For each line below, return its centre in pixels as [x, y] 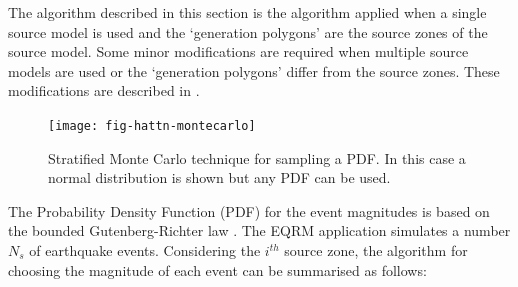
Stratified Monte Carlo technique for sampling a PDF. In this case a [257, 157]
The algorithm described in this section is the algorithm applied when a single [247, 12]
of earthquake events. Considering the [145, 250]
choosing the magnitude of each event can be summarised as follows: [217, 269]
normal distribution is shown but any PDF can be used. [219, 177]
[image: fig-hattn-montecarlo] [152, 125]
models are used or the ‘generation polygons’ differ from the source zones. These [254, 70]
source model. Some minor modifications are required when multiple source [238, 51]
